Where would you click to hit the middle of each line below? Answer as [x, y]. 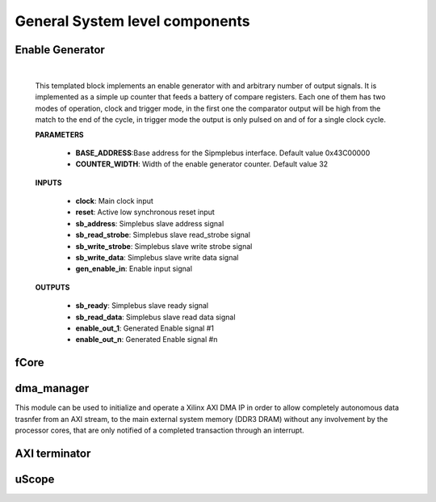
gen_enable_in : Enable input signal [134, 269]
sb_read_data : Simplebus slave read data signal [155, 317]
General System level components [132, 21]
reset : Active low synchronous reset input [145, 212]
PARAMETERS [59, 134]
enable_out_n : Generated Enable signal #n [147, 340]
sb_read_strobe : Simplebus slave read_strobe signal [163, 235]
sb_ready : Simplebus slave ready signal [142, 306]
